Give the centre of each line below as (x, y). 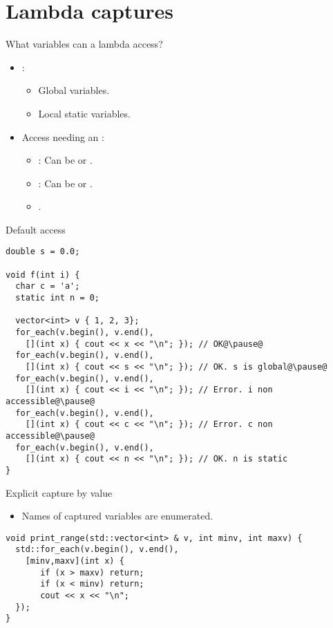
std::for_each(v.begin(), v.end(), (97, 550)
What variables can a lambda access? (84, 44)
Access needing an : (63, 136)
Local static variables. (84, 113)
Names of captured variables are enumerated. (117, 516)
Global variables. (74, 90)
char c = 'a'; (48, 286)
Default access (36, 229)
